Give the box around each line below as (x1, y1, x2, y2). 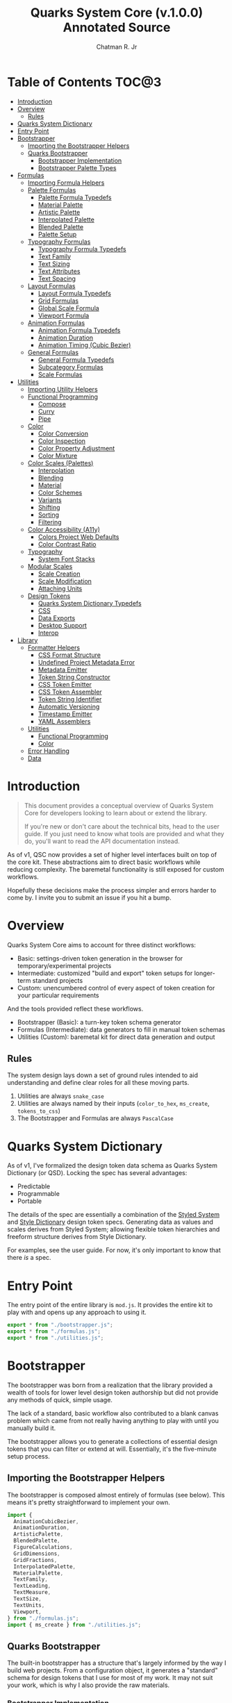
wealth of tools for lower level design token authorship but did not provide (7, 1388, 219, 1397)
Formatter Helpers (27, 643, 81, 651)
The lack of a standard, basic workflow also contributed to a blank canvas (7, 1409, 219, 1418)
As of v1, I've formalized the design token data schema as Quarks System (7, 1161, 217, 1170)
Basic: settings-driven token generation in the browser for (17, 954, 183, 963)
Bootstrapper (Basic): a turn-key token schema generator (17, 1017, 182, 1026)
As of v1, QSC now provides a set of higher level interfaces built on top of (7, 850, 217, 858)
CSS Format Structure (38, 651, 101, 659)
